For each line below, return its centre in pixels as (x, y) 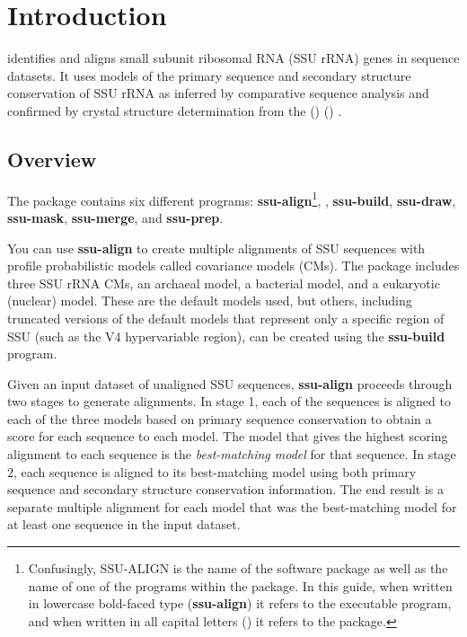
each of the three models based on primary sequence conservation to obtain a (220, 418)
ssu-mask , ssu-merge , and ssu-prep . (115, 217)
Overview (52, 159)
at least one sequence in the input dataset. (124, 524)
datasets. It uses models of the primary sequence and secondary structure (209, 75)
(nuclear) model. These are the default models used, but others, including (210, 301)
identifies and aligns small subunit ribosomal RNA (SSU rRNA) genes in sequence (233, 58)
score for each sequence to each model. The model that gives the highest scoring (228, 436)
